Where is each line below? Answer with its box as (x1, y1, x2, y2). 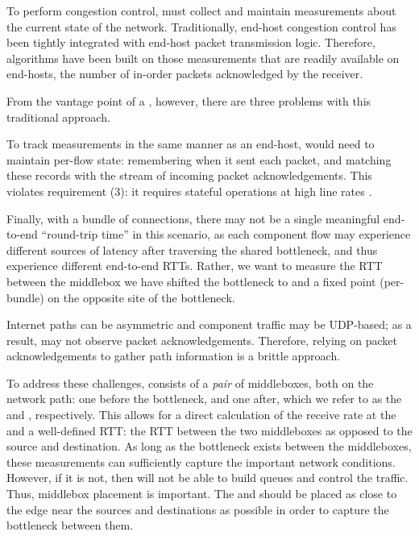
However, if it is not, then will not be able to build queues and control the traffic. (6, 469, 409, 486)
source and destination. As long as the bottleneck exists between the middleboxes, (6, 438, 412, 455)
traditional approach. (6, 108, 110, 125)
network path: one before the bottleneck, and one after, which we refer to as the (6, 390, 402, 407)
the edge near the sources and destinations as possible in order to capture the (6, 501, 389, 517)
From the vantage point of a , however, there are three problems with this (6, 92, 371, 109)
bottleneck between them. (6, 517, 134, 534)
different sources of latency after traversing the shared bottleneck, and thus (6, 241, 378, 258)
